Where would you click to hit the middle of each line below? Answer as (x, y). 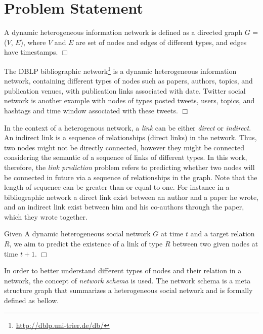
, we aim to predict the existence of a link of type (86, 244)
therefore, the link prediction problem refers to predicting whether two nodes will (129, 167)
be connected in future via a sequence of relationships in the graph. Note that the (131, 177)
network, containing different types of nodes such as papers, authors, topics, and (128, 81)
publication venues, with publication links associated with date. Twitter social (125, 90)
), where (33, 42)
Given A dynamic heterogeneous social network (77, 234)
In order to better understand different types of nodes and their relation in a (123, 270)
